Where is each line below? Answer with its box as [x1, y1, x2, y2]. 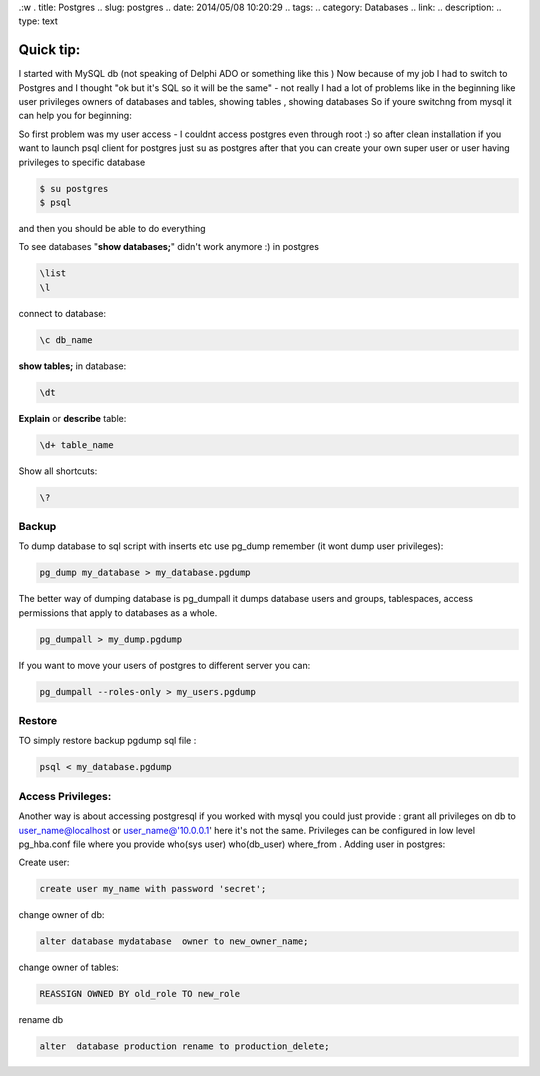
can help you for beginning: [18, 110, 132, 122]
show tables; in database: [18, 360, 127, 372]
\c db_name [39, 334, 93, 345]
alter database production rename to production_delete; [39, 1041, 330, 1052]
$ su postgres [39, 183, 109, 194]
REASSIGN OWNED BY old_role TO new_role [39, 988, 240, 1000]
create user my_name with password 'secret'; [39, 883, 267, 895]
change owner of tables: [18, 961, 119, 974]
